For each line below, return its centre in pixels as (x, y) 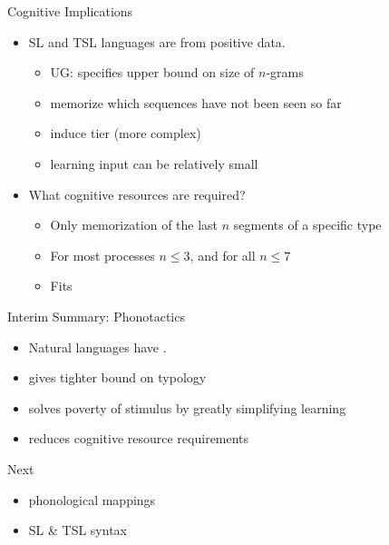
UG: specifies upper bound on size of (152, 72)
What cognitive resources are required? (137, 194)
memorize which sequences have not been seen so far (196, 102)
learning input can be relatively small (154, 163)
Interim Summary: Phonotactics (96, 316)
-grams (285, 72)
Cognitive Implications (70, 11)
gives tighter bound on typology (117, 377)
